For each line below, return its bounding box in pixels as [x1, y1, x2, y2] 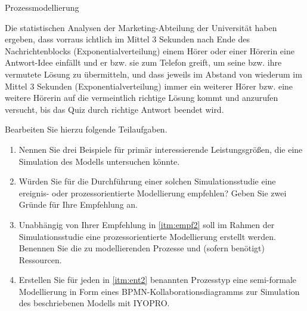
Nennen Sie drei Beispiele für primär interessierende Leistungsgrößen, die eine [18, 143, 303, 155]
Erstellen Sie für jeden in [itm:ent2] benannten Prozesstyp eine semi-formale [18, 273, 296, 286]
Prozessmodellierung [5, 1, 79, 13]
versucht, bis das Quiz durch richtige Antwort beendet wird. [5, 103, 224, 115]
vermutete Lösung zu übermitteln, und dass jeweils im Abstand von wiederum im [5, 67, 302, 80]
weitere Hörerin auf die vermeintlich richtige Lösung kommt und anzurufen [5, 91, 278, 104]
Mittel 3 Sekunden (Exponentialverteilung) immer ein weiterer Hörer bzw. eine [5, 79, 293, 92]
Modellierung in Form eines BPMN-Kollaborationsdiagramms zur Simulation [18, 285, 300, 297]
